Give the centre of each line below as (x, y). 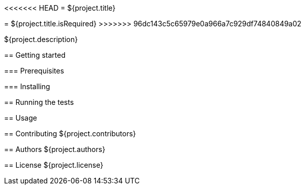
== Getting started (35, 55)
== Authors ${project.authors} (55, 149)
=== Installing (27, 86)
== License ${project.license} (54, 165)
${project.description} (41, 39)
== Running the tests (39, 102)
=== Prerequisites (34, 71)
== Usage (21, 118)
